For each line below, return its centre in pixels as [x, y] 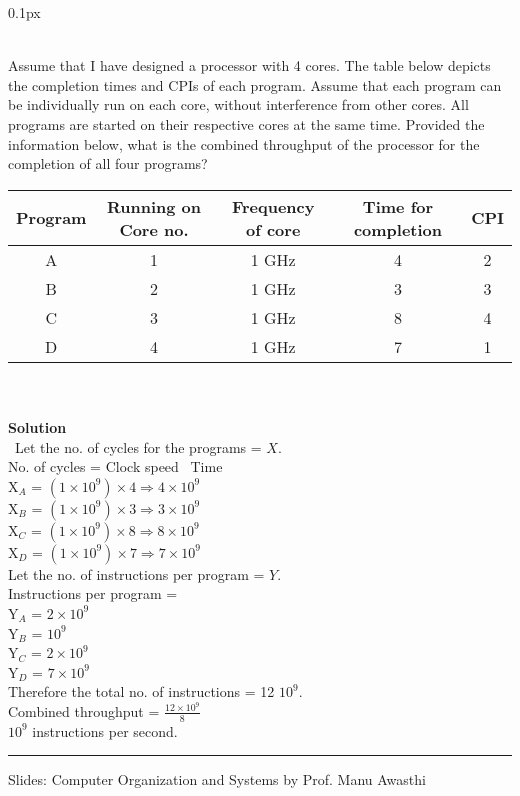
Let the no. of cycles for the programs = [138, 446]
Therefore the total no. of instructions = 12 [141, 691]
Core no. [154, 229]
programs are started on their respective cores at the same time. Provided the [246, 123]
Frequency [273, 206]
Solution [37, 426]
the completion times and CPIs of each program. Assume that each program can [255, 84]
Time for [398, 206]
